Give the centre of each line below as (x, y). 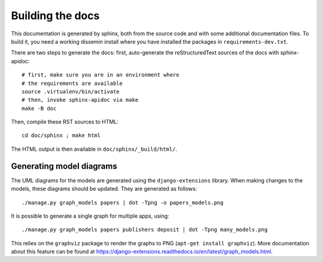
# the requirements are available (72, 83)
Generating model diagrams (64, 166)
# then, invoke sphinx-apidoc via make (80, 100)
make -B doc (39, 108)
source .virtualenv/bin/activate (71, 92)
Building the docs (55, 16)
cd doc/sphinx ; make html (61, 135)
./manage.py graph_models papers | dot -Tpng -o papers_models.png (123, 202)
